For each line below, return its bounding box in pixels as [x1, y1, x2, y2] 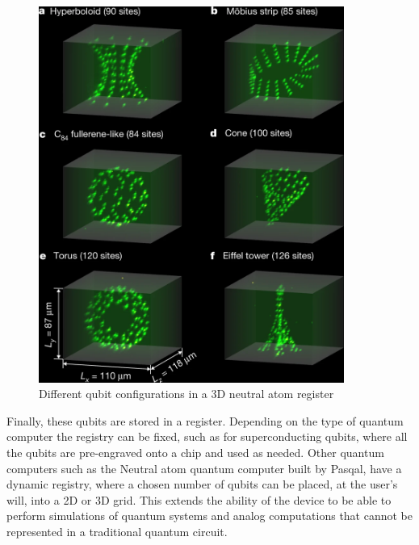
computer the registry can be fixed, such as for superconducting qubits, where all [6, 428, 408, 445]
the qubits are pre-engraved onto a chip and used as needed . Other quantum [6, 444, 384, 461]
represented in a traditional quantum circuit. [6, 523, 228, 540]
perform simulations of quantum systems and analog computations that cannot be [6, 507, 413, 524]
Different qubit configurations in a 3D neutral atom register [39, 385, 334, 402]
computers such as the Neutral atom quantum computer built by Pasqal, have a [6, 459, 402, 476]
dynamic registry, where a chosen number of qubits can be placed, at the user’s [6, 476, 398, 493]
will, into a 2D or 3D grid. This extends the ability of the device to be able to [6, 491, 392, 508]
